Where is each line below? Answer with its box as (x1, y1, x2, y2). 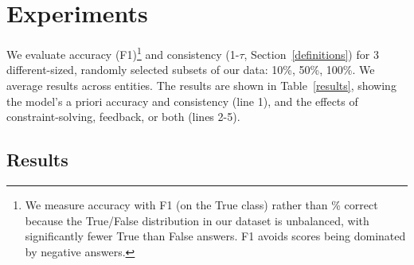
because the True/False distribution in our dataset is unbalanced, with (25, 212, 369, 228)
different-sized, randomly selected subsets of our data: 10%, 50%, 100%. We (6, 61, 375, 78)
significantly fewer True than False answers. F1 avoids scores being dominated (25, 228, 406, 244)
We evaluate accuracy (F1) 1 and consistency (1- (6, 44, 240, 62)
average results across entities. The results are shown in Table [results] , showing (6, 76, 396, 93)
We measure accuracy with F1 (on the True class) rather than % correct (25, 196, 378, 212)
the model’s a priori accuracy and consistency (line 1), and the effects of (6, 92, 358, 109)
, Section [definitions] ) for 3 (244, 45, 379, 62)
